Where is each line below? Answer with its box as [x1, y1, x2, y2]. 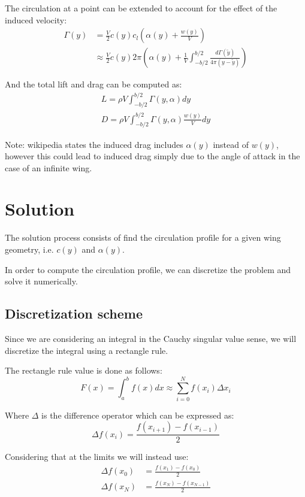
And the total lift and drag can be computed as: [5, 78, 182, 90]
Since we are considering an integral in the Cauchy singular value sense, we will [5, 332, 297, 344]
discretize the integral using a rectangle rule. [5, 344, 168, 356]
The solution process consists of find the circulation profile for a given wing [5, 231, 281, 244]
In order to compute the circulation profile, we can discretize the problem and [5, 263, 291, 275]
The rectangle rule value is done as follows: [5, 364, 162, 377]
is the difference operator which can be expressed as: [41, 408, 234, 421]
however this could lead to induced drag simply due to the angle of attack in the [5, 150, 300, 162]
